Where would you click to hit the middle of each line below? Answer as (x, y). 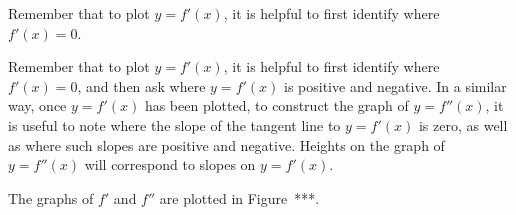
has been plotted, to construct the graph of (276, 105)
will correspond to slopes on (170, 164)
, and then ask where (141, 85)
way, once (37, 105)
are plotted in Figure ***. (239, 197)
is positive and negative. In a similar (395, 85)
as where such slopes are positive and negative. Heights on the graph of (226, 144)
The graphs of (51, 197)
